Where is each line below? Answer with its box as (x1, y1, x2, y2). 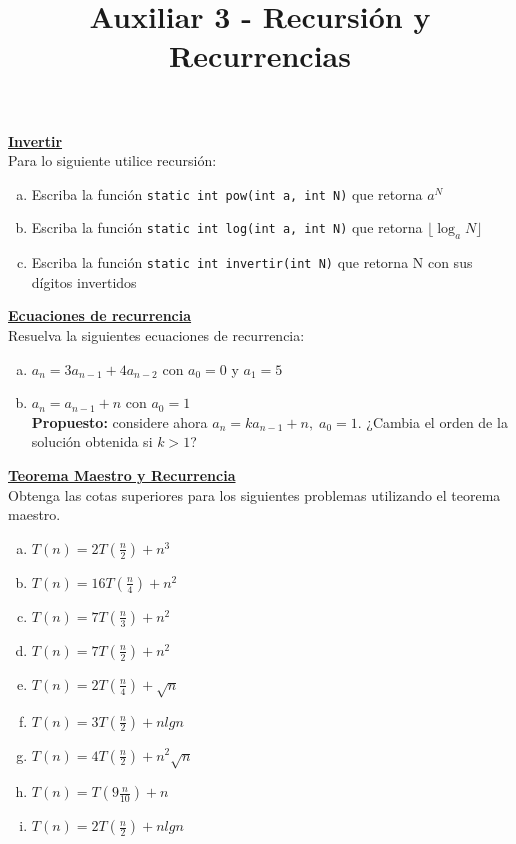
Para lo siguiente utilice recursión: (8, 150, 217, 171)
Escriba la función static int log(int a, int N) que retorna (31, 217, 423, 238)
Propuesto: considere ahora (31, 411, 208, 432)
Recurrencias (169, 35, 351, 76)
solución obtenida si (31, 431, 153, 452)
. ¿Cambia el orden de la (357, 411, 508, 432)
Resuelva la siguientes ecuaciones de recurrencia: (8, 325, 305, 346)
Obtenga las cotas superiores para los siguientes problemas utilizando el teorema (8, 484, 501, 505)
